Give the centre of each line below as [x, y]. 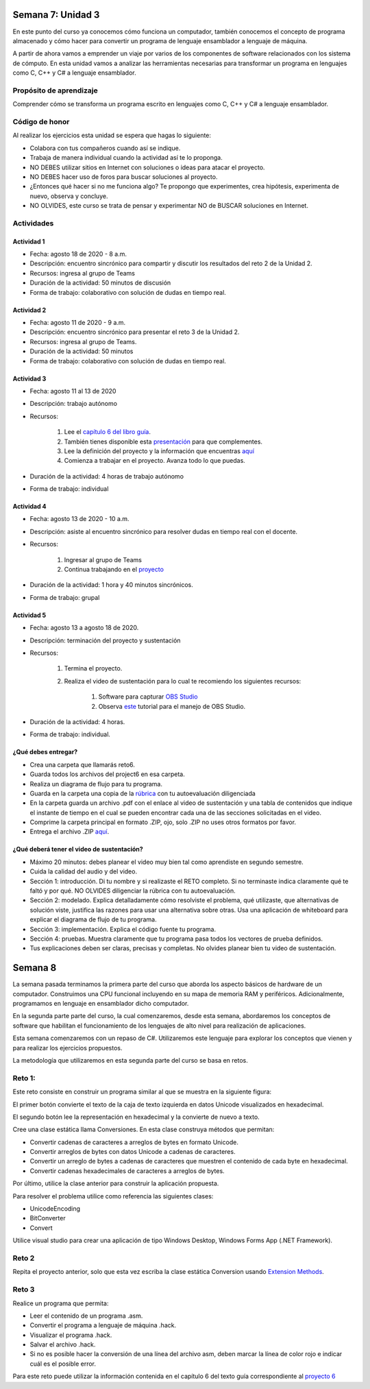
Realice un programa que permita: [61, 1303]
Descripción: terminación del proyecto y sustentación [105, 640]
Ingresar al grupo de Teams [103, 559]
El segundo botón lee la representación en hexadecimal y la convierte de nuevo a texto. [136, 1117]
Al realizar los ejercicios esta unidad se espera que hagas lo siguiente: [112, 135]
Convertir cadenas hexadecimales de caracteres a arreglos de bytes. [127, 1171]
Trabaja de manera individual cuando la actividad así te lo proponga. [126, 158]
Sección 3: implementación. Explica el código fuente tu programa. [123, 929]
